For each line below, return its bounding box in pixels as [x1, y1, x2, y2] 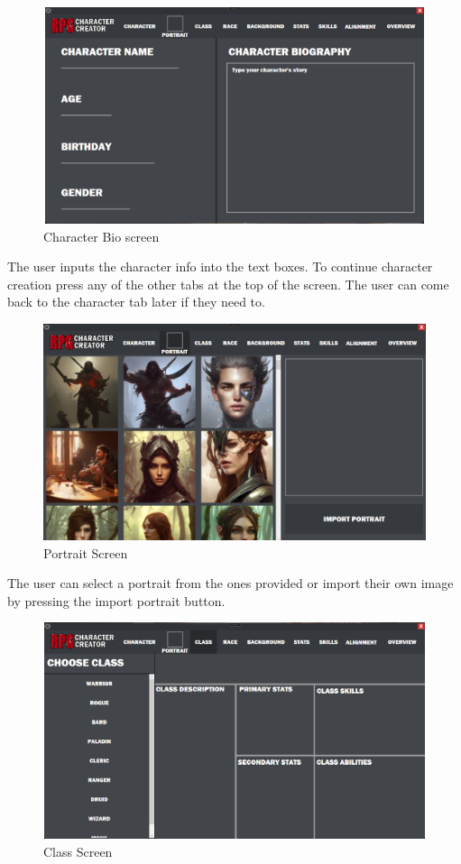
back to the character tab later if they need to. [7, 292, 265, 311]
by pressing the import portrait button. [7, 591, 226, 610]
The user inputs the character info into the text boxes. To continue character [7, 257, 433, 276]
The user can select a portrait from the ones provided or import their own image [7, 574, 454, 593]
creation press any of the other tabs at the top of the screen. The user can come [7, 274, 449, 293]
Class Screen [43, 841, 113, 860]
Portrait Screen [43, 543, 128, 562]
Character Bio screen [43, 226, 160, 245]
